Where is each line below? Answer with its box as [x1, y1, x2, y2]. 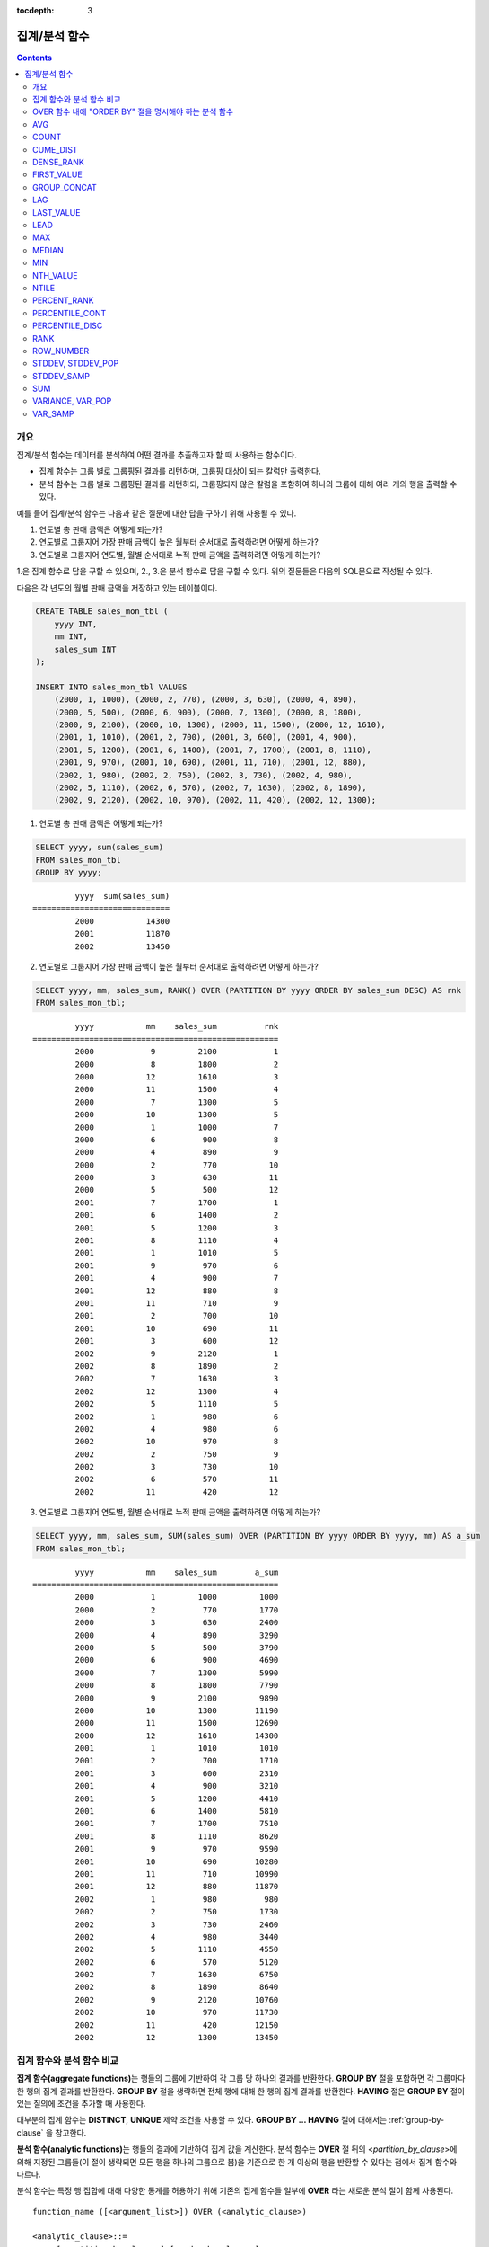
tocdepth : [16, 5, 55, 15]
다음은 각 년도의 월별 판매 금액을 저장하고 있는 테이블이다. [16, 582, 218, 593]
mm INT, [54, 632, 89, 642]
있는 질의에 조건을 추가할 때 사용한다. [16, 2098, 146, 2109]
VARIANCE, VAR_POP [32, 395, 112, 406]
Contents [16, 52, 53, 63]
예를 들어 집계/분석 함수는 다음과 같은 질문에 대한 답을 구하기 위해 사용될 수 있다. [16, 508, 297, 519]
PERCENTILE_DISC [32, 320, 103, 332]
